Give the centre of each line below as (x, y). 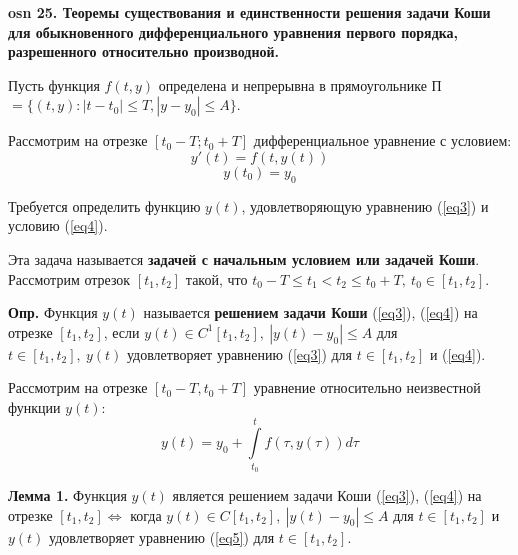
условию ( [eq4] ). (58, 225)
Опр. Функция (53, 312)
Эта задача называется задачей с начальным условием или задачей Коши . (244, 258)
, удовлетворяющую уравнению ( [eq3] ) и (365, 205)
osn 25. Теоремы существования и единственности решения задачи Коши (249, 12)
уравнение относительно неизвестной (367, 387)
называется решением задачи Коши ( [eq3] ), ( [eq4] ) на (310, 312)
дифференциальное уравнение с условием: (382, 140)
